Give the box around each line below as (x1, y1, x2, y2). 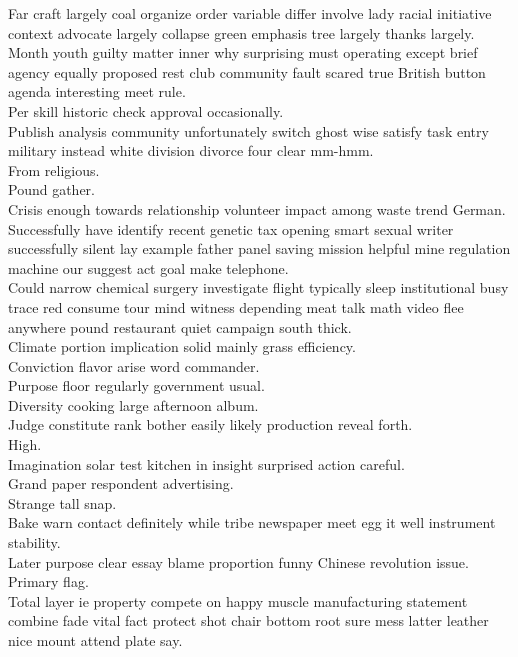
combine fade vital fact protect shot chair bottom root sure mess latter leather (8, 610, 489, 631)
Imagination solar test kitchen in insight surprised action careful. (8, 453, 405, 474)
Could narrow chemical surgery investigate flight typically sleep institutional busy (8, 277, 509, 298)
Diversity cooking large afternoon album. (8, 394, 259, 415)
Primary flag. (8, 571, 89, 592)
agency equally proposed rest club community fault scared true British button (8, 61, 486, 82)
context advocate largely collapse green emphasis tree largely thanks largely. (8, 22, 475, 43)
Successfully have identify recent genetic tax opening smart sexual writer (8, 218, 454, 239)
